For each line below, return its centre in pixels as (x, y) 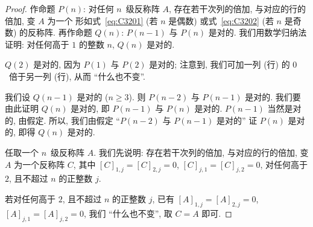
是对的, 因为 (57, 64)
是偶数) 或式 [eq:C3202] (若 (221, 20)
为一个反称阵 (40, 164)
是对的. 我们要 (273, 96)
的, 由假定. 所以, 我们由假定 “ (62, 120)
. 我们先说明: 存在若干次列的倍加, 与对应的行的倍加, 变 (201, 152)
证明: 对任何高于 (37, 44)
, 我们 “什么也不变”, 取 (128, 213)
